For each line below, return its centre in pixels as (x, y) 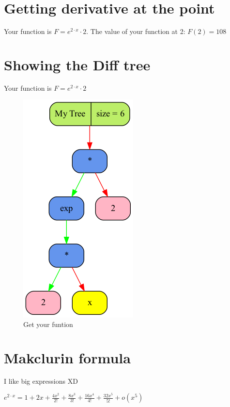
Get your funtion (48, 324)
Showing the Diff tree (77, 64)
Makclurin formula (67, 357)
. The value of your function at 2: (136, 31)
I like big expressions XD (41, 381)
